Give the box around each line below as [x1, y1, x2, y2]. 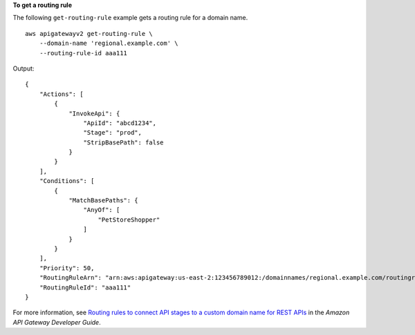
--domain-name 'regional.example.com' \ [39, 39, 179, 48]
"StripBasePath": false [83, 138, 164, 146]
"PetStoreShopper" [98, 216, 160, 224]
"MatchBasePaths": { [68, 197, 138, 204]
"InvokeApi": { [68, 109, 120, 117]
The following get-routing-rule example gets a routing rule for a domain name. [12, 14, 248, 22]
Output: [12, 64, 35, 73]
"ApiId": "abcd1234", [83, 119, 157, 127]
